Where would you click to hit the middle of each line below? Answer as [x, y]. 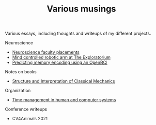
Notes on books [21, 72]
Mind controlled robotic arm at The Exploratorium [61, 57]
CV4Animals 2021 [30, 119]
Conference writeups [26, 109]
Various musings [81, 9]
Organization [18, 91]
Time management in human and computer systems [64, 100]
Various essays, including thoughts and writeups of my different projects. [78, 34]
